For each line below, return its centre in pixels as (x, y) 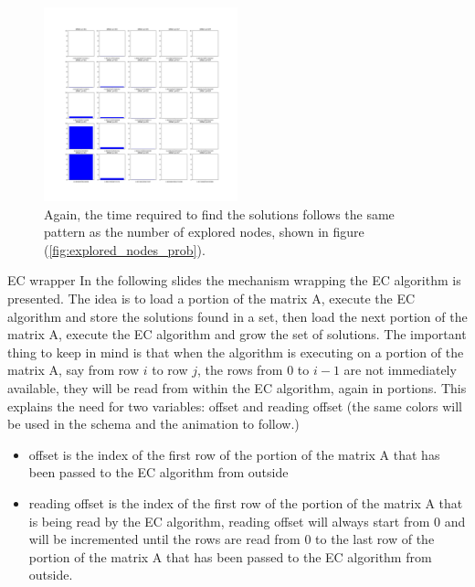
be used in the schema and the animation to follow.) (153, 424)
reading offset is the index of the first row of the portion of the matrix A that (246, 502)
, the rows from (240, 370)
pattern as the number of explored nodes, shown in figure (204, 232)
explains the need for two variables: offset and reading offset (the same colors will (235, 406)
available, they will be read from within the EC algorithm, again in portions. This (237, 387)
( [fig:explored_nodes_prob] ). (125, 249)
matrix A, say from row (74, 370)
